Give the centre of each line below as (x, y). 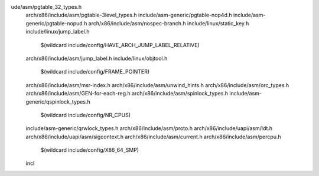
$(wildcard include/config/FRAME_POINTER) (95, 72)
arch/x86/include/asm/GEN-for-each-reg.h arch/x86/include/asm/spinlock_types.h (127, 94)
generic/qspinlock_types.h (58, 102)
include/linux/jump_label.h (58, 32)
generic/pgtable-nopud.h (56, 23)
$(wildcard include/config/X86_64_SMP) (89, 150)
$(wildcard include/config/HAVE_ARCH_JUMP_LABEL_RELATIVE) (120, 45)
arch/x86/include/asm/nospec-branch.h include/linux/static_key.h (169, 23)
